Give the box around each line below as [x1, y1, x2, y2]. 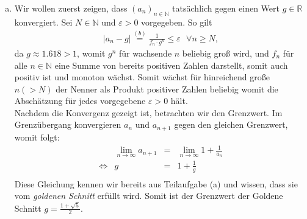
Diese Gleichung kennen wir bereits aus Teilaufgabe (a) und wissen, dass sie [14, 177, 298, 190]
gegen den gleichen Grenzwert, [174, 118, 288, 131]
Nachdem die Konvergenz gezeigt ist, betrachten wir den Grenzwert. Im [14, 106, 283, 119]
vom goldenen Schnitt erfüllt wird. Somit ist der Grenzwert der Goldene [14, 189, 283, 202]
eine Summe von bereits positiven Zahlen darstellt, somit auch [54, 58, 288, 71]
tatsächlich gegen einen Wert [172, 2, 280, 14]
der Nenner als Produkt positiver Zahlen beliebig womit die [56, 82, 278, 95]
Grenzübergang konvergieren [14, 118, 121, 131]
